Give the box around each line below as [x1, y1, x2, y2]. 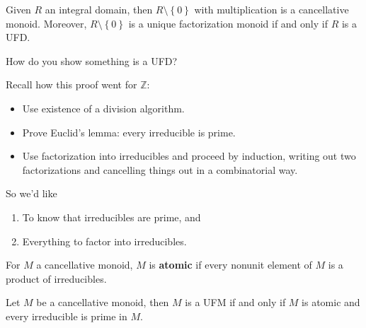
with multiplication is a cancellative [194, 2, 349, 16]
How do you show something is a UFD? [6, 53, 178, 68]
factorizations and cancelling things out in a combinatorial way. [22, 162, 298, 177]
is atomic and [302, 295, 360, 310]
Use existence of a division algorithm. [22, 100, 185, 115]
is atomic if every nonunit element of [149, 257, 312, 272]
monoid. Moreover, [6, 16, 87, 30]
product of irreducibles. [6, 271, 107, 286]
